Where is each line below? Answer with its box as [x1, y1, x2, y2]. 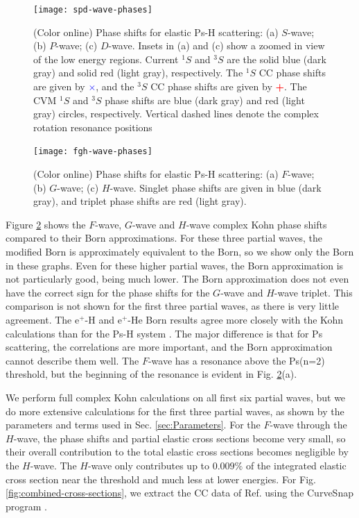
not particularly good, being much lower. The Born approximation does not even [6, 271, 349, 286]
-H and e [85, 312, 122, 326]
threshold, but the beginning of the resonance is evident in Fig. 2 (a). [6, 367, 297, 381]
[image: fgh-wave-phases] [33, 147, 152, 157]
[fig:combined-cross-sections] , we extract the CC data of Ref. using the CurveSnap [6, 485, 353, 500]
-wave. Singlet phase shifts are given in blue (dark [110, 180, 322, 194]
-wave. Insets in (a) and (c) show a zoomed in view [108, 38, 325, 53]
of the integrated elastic [245, 458, 347, 472]
